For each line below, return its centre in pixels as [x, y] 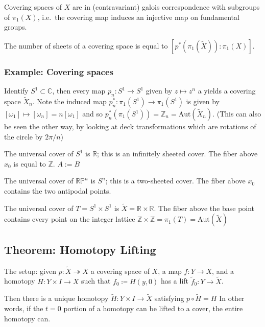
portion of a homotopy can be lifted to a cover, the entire [153, 308]
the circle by [23, 136]
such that [96, 281]
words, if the [24, 308]
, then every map [79, 90]
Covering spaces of [33, 7]
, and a [223, 271]
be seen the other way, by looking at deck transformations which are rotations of [130, 126]
